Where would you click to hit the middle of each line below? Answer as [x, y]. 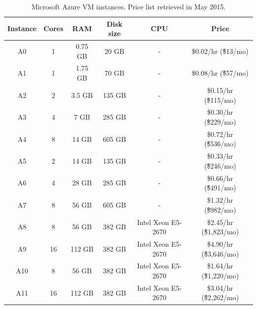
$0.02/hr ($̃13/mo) [220, 51]
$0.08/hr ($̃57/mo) [220, 73]
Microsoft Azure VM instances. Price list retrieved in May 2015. [128, 6]
